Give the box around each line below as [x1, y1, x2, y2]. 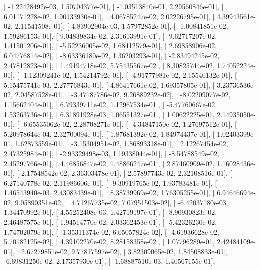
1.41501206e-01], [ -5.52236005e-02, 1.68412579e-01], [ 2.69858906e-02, [4, 40, 217, 51]
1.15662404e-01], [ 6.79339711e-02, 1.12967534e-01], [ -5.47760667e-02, [4, 99, 217, 109]
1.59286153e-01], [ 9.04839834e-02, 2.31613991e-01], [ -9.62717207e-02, [4, 30, 217, 41]
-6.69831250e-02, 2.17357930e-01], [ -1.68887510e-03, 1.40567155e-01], [4, 256, 215, 266]
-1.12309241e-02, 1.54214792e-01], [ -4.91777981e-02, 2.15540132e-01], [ [21, 70, 237, 80]
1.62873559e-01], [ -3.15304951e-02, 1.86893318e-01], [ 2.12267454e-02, [15, 138, 228, 149]
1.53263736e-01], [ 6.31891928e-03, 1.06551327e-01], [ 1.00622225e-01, [4, 109, 215, 119]
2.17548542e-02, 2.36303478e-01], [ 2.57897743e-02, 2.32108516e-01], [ [21, 168, 232, 178]
